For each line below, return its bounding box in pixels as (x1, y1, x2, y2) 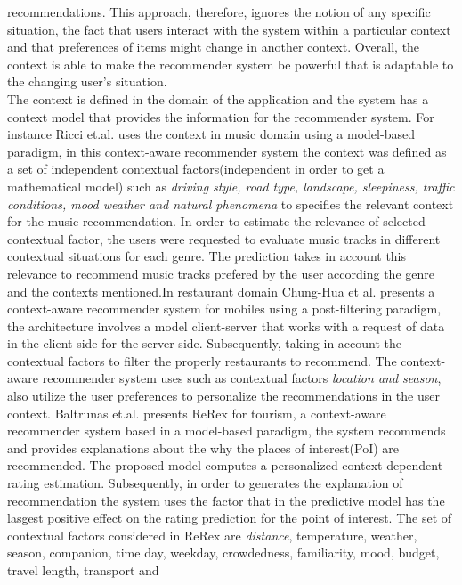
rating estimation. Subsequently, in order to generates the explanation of (7, 474, 403, 492)
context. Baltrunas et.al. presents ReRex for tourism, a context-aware (7, 403, 386, 422)
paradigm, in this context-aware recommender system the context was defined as (7, 142, 447, 160)
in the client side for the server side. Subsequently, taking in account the (7, 334, 401, 353)
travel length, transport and (7, 561, 159, 579)
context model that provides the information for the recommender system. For (7, 107, 434, 126)
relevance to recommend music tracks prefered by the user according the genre (7, 264, 434, 282)
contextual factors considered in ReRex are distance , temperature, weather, (7, 525, 417, 544)
